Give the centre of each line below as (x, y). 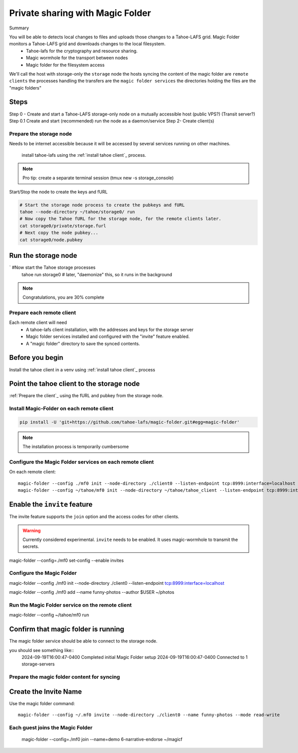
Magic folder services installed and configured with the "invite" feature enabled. (108, 336)
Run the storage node (43, 256)
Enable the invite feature (51, 504)
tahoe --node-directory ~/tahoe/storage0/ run (77, 212)
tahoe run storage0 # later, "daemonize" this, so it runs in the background (97, 274)
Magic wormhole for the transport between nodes (77, 58)
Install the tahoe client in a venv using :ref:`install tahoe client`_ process (82, 370)
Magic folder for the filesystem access (65, 65)
